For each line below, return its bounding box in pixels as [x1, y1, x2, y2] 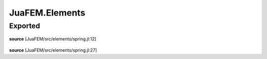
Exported [9, 21, 41, 30]
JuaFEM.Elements [9, 7, 86, 18]
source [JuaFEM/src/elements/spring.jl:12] [9, 36, 96, 42]
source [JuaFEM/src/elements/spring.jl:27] [9, 47, 97, 53]
